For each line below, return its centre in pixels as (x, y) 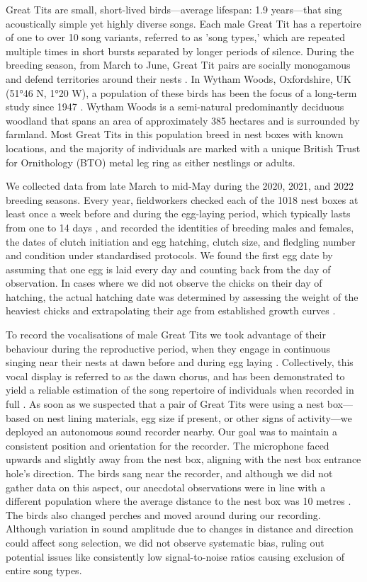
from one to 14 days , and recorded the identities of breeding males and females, (180, 227)
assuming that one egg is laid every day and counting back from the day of (168, 269)
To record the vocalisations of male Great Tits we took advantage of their (166, 335)
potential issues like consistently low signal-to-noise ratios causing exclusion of (175, 556)
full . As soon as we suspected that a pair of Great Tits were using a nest (165, 404)
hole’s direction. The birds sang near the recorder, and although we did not (169, 473)
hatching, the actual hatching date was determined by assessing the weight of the (182, 296)
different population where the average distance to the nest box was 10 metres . (179, 501)
